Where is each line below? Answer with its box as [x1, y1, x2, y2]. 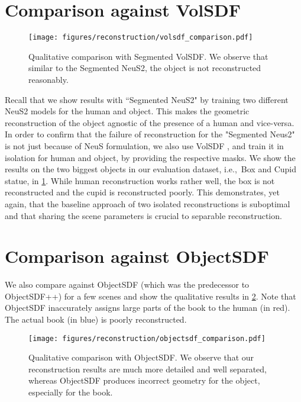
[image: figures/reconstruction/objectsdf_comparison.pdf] [28, 334, 266, 343]
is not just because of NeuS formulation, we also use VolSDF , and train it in [5, 139, 284, 152]
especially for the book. [28, 386, 113, 398]
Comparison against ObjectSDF [5, 244, 269, 268]
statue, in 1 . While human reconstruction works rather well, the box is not [5, 174, 275, 186]
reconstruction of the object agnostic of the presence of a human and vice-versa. [5, 116, 294, 128]
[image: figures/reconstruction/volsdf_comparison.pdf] [28, 33, 253, 42]
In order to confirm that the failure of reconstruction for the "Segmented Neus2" [5, 128, 295, 140]
